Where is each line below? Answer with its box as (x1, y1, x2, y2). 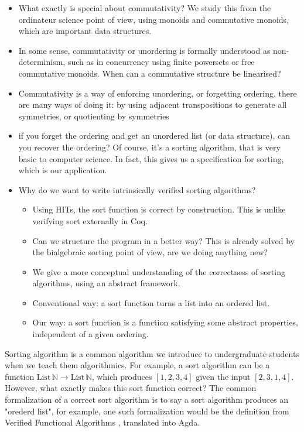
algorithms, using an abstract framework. (32, 277, 180, 289)
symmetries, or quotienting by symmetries (18, 109, 169, 122)
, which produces (91, 370, 152, 382)
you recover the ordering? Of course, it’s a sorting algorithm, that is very (18, 140, 281, 153)
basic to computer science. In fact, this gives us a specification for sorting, (18, 152, 284, 164)
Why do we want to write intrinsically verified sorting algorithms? (18, 183, 256, 196)
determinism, (18, 56, 66, 68)
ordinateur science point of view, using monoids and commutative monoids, (18, 13, 289, 25)
